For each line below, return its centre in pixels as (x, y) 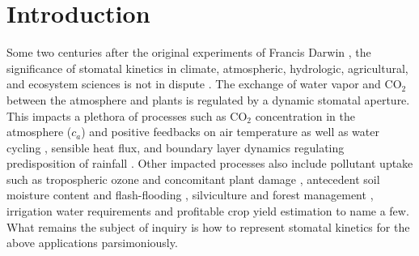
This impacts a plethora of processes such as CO (127, 115)
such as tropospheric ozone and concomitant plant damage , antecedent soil (193, 179)
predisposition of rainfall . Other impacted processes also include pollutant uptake (210, 163)
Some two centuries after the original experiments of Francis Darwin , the (189, 52)
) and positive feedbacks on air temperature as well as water (230, 132)
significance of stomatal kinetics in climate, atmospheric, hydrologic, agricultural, (207, 68)
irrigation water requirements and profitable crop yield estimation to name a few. (208, 211)
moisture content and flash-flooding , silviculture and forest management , (190, 195)
